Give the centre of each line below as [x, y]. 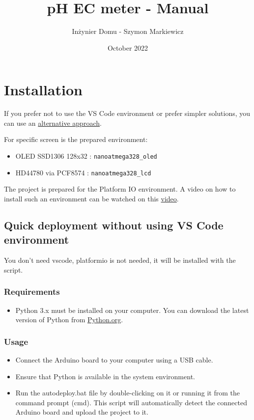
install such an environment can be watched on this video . [91, 198]
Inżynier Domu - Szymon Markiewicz [128, 31]
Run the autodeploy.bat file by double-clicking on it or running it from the [127, 393]
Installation [43, 90]
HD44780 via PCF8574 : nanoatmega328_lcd [83, 172]
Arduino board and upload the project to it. [82, 412]
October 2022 [128, 47]
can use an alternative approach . [53, 123]
